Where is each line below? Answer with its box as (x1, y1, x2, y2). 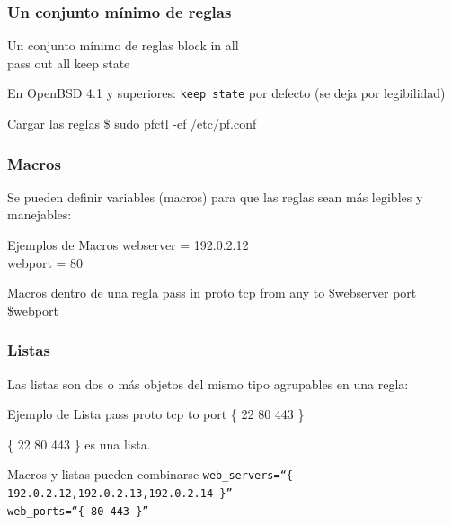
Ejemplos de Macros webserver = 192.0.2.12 (7, 236, 249, 254)
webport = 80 (7, 253, 84, 271)
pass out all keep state (7, 53, 130, 72)
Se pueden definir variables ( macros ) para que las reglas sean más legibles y (7, 187, 423, 206)
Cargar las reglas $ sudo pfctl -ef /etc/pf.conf (7, 114, 257, 133)
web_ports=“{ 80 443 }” (7, 504, 149, 518)
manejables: (7, 205, 72, 224)
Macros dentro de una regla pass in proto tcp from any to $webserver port (7, 283, 417, 302)
